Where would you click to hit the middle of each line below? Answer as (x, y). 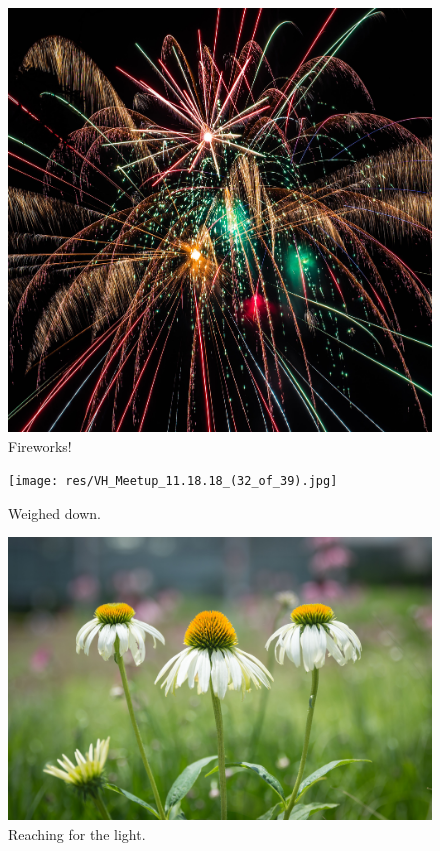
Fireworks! (40, 445)
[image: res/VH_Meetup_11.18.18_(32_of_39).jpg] (173, 481)
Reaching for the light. (77, 833)
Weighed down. (54, 512)
